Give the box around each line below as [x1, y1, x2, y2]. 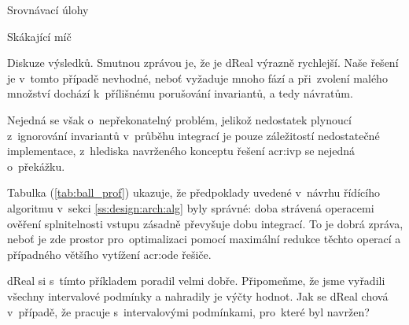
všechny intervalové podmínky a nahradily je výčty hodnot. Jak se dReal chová [7, 287, 389, 304]
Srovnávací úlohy [7, 2, 89, 17]
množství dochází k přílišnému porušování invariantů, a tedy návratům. [7, 85, 353, 102]
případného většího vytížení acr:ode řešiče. [7, 246, 212, 262]
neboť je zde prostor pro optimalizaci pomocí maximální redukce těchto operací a [7, 231, 401, 247]
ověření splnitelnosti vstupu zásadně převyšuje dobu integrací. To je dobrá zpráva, [7, 215, 403, 231]
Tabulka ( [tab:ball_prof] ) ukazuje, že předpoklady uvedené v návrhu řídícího [7, 184, 380, 201]
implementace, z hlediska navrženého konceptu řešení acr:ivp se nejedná [7, 142, 356, 159]
